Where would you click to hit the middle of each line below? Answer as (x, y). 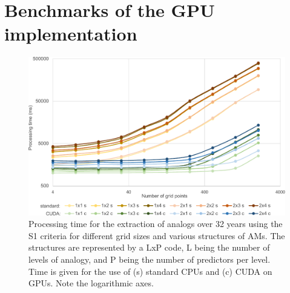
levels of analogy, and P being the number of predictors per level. (150, 259)
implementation (71, 34)
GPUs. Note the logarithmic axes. (91, 283)
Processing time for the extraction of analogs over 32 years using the (156, 224)
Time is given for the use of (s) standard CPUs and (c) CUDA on (150, 271)
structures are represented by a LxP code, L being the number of (149, 247)
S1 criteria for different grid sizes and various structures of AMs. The (157, 235)
